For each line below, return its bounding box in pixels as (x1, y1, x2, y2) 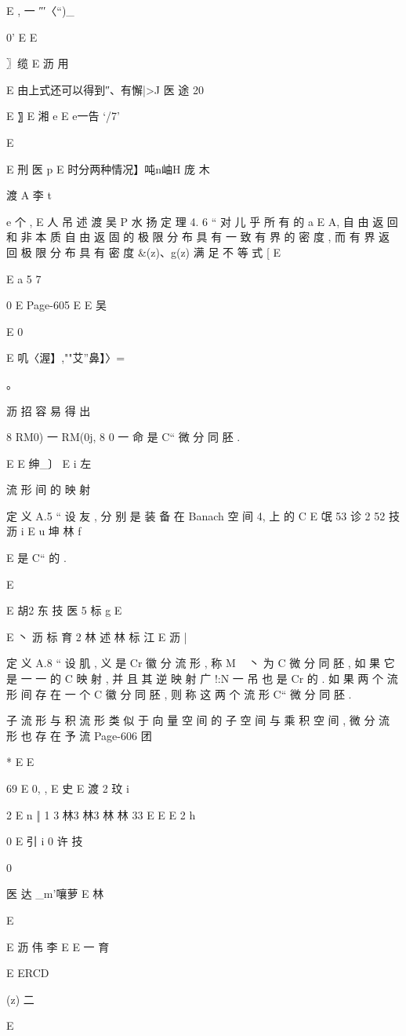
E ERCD (6, 965, 49, 981)
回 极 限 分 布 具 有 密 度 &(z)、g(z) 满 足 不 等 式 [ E (6, 243, 281, 260)
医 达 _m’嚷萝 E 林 (6, 885, 104, 902)
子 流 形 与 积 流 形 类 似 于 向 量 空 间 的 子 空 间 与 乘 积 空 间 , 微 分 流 (6, 712, 390, 728)
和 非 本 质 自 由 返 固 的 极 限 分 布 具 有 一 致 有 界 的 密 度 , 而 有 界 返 (6, 228, 390, 245)
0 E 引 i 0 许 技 (6, 833, 83, 849)
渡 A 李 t (6, 187, 52, 203)
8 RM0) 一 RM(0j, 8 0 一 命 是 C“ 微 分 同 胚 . (6, 429, 241, 445)
